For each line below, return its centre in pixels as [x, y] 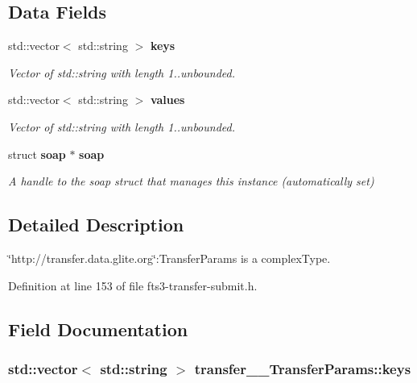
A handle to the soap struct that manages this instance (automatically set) [191, 181]
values [167, 100]
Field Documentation [98, 329]
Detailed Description [96, 225]
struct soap [37, 154]
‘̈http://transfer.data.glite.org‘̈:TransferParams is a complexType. [169, 258]
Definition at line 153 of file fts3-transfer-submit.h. [133, 285]
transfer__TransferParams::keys [303, 368]
